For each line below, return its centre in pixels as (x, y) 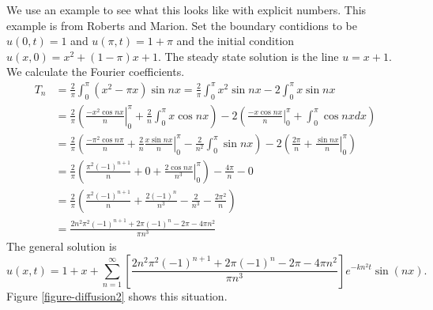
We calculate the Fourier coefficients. (96, 72)
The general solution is (62, 246)
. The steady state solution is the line (248, 56)
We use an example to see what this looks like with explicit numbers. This (186, 9)
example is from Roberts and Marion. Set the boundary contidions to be (182, 25)
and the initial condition (235, 41)
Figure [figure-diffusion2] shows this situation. (117, 295)
